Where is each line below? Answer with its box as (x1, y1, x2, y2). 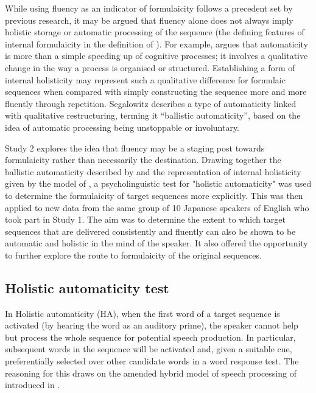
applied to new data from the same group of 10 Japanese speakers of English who (5, 201, 309, 214)
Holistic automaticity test (5, 278, 169, 297)
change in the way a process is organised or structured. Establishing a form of (5, 61, 295, 74)
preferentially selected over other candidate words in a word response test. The (5, 355, 299, 367)
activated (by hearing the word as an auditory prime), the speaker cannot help (5, 319, 298, 332)
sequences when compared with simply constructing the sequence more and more (5, 85, 307, 98)
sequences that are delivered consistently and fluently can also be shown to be (5, 224, 296, 237)
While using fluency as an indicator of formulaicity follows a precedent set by (5, 2, 293, 14)
